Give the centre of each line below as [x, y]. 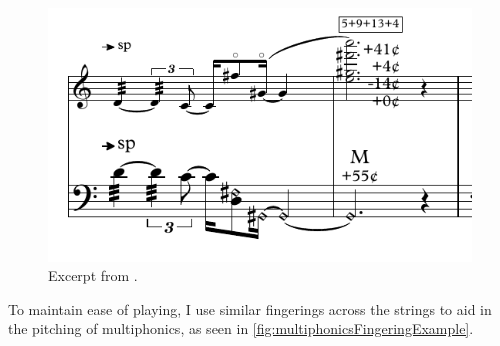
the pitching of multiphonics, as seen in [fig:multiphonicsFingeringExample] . [241, 328]
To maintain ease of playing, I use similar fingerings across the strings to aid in [250, 308]
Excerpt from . [93, 275]
